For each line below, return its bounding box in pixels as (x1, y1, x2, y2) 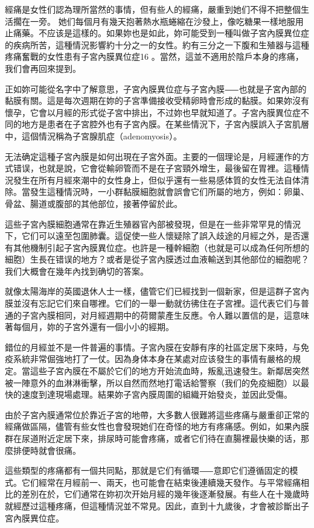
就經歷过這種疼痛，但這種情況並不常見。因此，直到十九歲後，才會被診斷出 (5, 499, 301, 512)
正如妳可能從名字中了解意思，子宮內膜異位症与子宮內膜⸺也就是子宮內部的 (5, 82, 307, 95)
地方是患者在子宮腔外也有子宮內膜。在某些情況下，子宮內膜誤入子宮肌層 (21, 118, 309, 130)
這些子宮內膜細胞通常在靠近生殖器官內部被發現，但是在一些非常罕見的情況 (5, 217, 301, 230)
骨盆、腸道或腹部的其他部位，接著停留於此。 (5, 197, 182, 209)
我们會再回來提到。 (5, 62, 81, 74)
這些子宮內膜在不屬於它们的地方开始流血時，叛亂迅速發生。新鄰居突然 (30, 364, 309, 377)
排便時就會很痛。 (13, 444, 81, 456)
